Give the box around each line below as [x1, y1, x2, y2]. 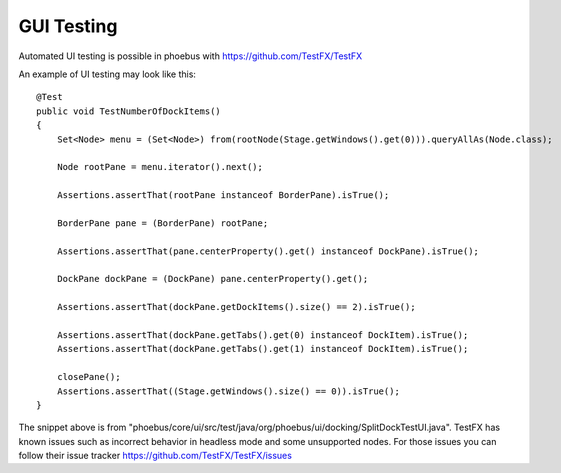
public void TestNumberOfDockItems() [36, 105, 222, 117]
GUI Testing [18, 15, 118, 37]
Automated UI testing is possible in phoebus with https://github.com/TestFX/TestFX [18, 50, 363, 62]
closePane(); [56, 371, 121, 383]
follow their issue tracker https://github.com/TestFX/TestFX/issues [18, 450, 292, 462]
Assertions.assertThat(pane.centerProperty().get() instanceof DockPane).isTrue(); [56, 245, 480, 257]
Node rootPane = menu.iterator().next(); [56, 161, 264, 173]
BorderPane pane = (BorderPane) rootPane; [56, 217, 269, 229]
